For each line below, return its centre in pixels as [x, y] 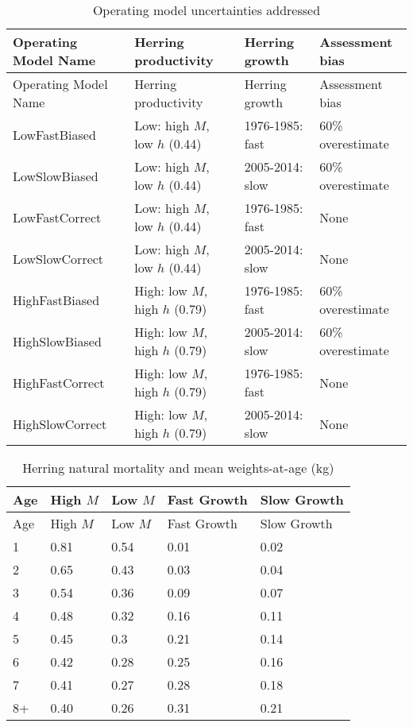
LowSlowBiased [56, 176]
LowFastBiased [54, 134]
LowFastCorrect [57, 217]
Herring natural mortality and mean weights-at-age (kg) [178, 468]
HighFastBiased [56, 300]
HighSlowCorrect [60, 423]
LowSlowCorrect [58, 258]
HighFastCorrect [59, 382]
